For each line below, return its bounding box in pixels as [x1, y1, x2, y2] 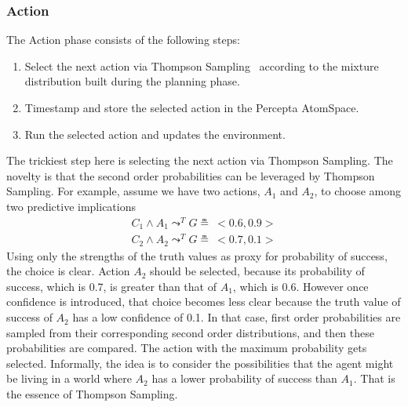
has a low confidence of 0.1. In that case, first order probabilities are [72, 309, 401, 325]
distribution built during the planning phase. [24, 73, 240, 89]
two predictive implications [6, 198, 137, 214]
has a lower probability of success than [151, 370, 337, 387]
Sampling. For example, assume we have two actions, [6, 183, 260, 199]
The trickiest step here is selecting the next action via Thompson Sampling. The [6, 152, 393, 169]
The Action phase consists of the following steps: [6, 31, 240, 48]
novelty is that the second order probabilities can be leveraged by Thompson [6, 167, 375, 184]
